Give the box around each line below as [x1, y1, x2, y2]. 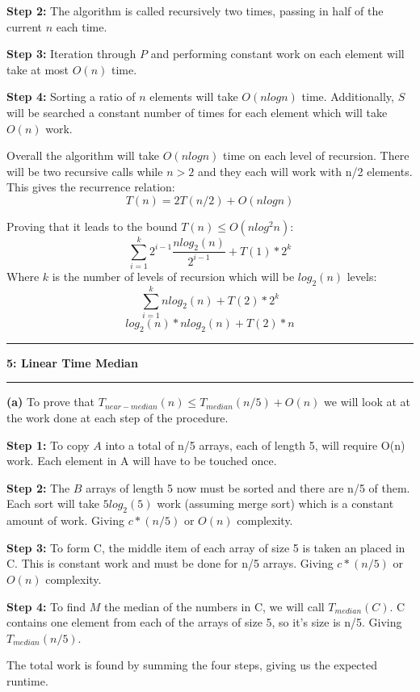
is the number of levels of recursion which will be [52, 268, 295, 285]
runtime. [6, 672, 48, 689]
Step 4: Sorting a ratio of [6, 88, 136, 105]
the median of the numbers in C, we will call [103, 598, 325, 614]
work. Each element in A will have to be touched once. [6, 452, 277, 469]
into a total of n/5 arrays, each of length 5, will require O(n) [105, 436, 405, 453]
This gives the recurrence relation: [6, 178, 175, 195]
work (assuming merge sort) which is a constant [157, 495, 394, 512]
